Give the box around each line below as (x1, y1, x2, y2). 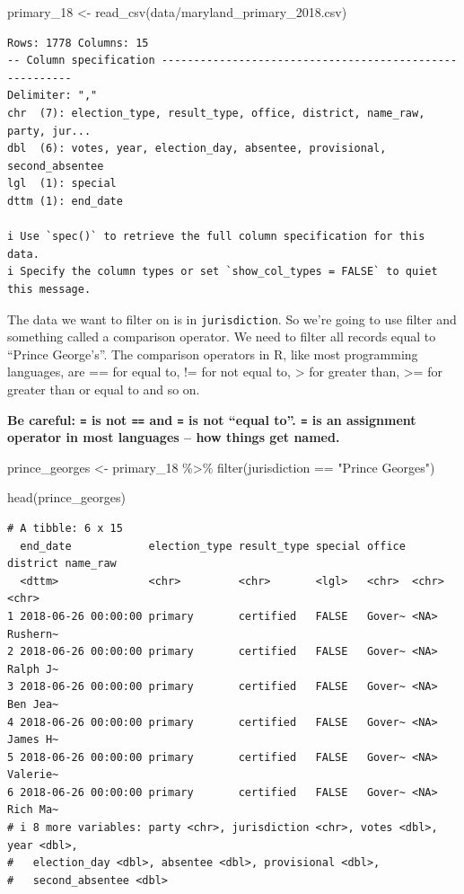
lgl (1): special (7, 177, 117, 190)
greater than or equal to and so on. (7, 379, 200, 398)
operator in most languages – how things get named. (7, 428, 340, 447)
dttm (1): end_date (7, 194, 123, 208)
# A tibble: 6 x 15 (7, 521, 123, 535)
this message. (7, 282, 92, 296)
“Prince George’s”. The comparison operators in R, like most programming (7, 344, 418, 363)
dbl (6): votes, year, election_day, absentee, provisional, (7, 142, 387, 155)
